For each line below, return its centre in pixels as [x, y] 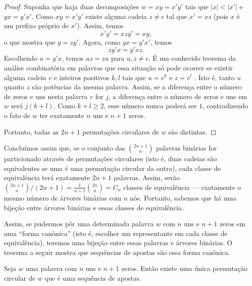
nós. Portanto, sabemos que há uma [183, 197]
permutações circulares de [121, 131]
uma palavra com [51, 268]
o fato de [17, 115]
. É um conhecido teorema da [192, 58]
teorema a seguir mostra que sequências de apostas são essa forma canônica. [117, 252]
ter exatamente [62, 115]
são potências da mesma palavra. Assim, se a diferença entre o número [137, 87]
